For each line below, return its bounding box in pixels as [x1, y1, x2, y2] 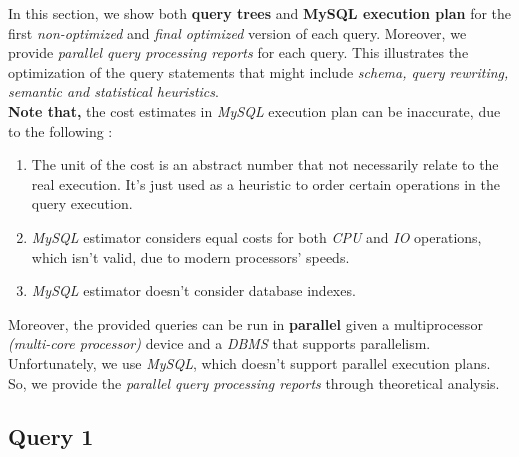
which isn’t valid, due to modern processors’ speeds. [31, 246, 350, 267]
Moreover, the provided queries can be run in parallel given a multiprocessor [8, 313, 483, 334]
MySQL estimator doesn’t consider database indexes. [31, 280, 356, 301]
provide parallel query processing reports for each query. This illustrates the [8, 42, 469, 63]
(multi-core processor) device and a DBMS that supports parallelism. [8, 333, 431, 354]
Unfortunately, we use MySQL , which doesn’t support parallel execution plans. [8, 352, 491, 373]
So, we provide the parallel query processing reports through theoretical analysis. [8, 372, 500, 393]
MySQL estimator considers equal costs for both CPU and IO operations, [31, 226, 482, 247]
